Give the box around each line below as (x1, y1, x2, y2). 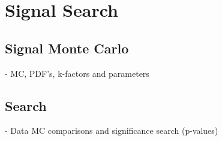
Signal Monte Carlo (5, 38, 129, 57)
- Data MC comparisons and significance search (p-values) (5, 124, 218, 137)
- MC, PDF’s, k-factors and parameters (5, 67, 149, 79)
